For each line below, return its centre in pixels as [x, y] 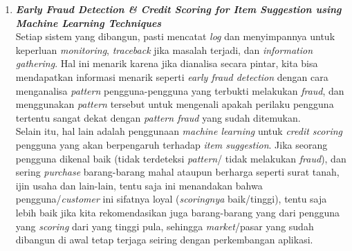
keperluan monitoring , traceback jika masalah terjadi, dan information [164, 49]
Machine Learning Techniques [89, 22]
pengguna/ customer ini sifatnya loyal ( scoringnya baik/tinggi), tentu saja [171, 199]
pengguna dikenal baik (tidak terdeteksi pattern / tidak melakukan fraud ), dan [181, 158]
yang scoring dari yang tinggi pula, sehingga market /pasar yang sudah [165, 226]
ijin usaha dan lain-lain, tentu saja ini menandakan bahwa [139, 185]
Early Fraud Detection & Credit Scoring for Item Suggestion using [178, 9]
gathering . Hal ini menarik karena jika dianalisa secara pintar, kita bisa [167, 63]
